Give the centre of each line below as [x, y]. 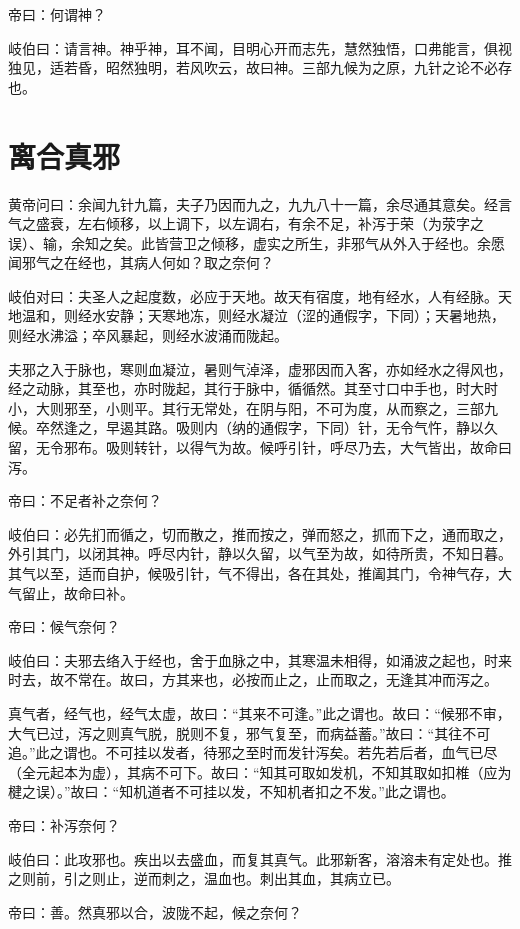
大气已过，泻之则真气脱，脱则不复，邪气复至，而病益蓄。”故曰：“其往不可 [249, 732]
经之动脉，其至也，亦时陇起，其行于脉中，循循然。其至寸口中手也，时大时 [253, 388]
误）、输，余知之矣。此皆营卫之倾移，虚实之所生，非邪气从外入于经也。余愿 [256, 242]
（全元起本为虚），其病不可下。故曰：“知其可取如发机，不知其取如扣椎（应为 [260, 771]
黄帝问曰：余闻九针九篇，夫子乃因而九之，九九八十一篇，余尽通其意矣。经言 [260, 203]
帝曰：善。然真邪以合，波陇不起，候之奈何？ [155, 911]
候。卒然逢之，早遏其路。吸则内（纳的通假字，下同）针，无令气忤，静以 [246, 427]
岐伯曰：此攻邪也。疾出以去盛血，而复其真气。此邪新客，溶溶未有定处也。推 [260, 858]
